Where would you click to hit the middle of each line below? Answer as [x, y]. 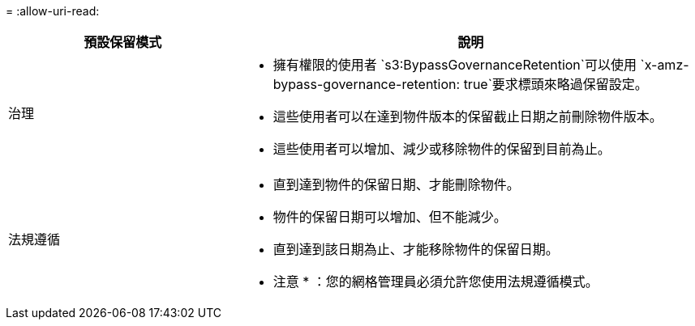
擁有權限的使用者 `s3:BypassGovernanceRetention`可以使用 [455, 65]
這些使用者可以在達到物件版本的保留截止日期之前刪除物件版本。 [468, 116]
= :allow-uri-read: [53, 11]
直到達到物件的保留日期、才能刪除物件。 [396, 184]
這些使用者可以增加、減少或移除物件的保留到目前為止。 [442, 149]
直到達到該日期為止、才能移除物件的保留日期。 [416, 249]
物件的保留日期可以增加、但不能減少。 [390, 217]
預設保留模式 [123, 42]
